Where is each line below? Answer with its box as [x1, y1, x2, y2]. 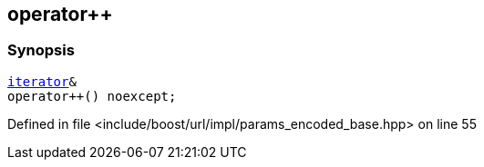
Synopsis [7, 41, 75, 60]
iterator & [7, 74, 77, 89]
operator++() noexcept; [7, 88, 177, 103]
